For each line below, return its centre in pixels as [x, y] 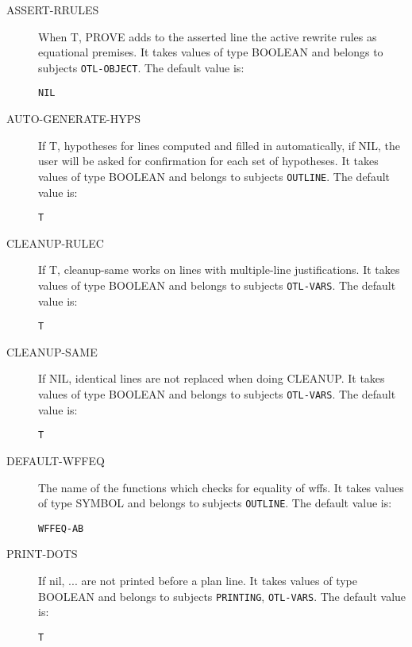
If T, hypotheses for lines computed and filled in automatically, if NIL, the [219, 145]
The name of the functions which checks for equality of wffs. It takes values [221, 487]
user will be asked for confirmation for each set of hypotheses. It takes [208, 161]
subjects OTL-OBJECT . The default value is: [141, 67]
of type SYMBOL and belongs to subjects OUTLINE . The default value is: [215, 503]
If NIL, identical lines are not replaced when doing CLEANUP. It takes [212, 378]
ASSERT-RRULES [53, 10]
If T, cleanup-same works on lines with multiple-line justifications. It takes [219, 270]
